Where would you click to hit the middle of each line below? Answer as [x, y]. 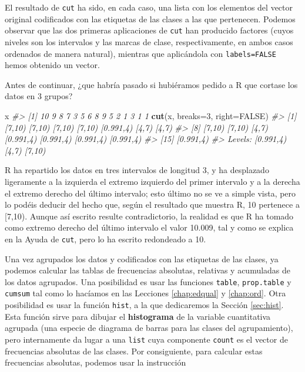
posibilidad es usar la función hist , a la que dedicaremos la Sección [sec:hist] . [144, 305]
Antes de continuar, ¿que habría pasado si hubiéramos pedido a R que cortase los [151, 84]
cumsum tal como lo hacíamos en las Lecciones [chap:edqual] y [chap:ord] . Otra [145, 293]
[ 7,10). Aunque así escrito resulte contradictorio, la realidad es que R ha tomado [149, 216]
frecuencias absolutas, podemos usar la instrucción [95, 362]
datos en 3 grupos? [39, 96]
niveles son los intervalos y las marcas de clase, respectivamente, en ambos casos [149, 41]
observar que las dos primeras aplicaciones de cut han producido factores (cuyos [149, 30]
